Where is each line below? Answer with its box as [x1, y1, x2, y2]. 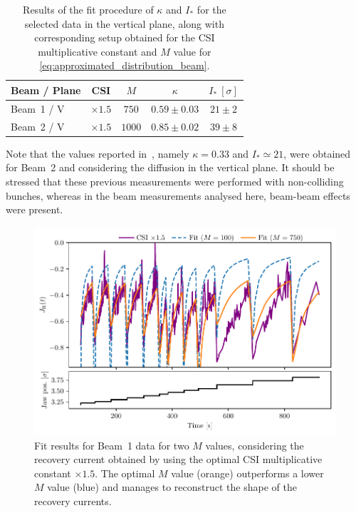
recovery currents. [34, 493, 112, 508]
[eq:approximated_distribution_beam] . [39, 58, 210, 73]
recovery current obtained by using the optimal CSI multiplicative [34, 452, 323, 467]
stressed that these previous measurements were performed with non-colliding [6, 173, 344, 188]
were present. [6, 202, 63, 217]
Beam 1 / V [11, 101, 65, 116]
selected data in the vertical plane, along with [24, 16, 224, 31]
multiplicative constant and [38, 44, 157, 59]
